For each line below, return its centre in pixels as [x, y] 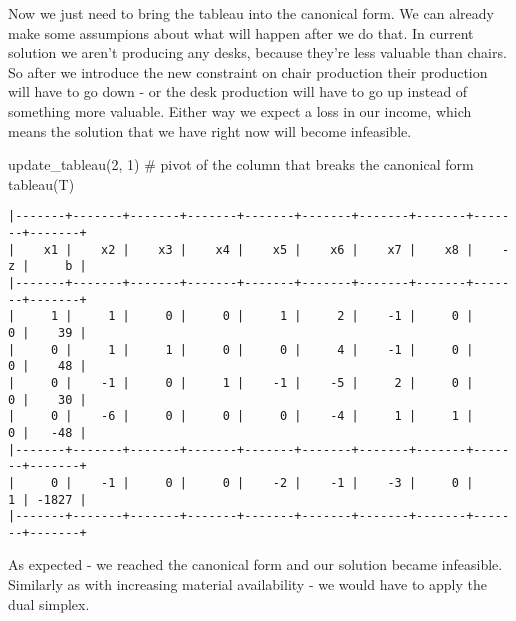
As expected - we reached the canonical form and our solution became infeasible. [255, 564]
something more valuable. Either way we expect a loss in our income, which [240, 110]
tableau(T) [41, 183]
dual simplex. [49, 603]
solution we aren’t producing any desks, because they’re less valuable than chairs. [257, 52]
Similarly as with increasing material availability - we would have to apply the [247, 584]
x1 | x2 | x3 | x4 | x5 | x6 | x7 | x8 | [258, 249]
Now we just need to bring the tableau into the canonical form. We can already [251, 13]
